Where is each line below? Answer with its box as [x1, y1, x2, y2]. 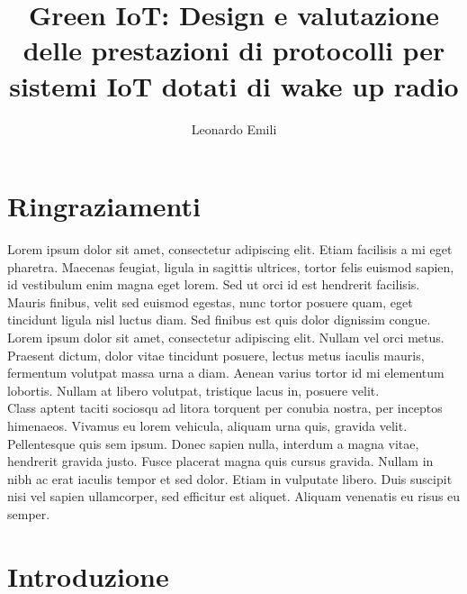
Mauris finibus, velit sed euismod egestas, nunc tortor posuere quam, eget [7, 292, 413, 311]
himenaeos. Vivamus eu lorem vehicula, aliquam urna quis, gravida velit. [7, 416, 408, 434]
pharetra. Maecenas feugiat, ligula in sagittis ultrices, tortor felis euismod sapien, [7, 257, 454, 276]
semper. [7, 504, 50, 523]
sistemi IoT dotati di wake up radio [9, 67, 459, 104]
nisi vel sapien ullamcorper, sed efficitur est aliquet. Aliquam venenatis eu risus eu [7, 487, 461, 506]
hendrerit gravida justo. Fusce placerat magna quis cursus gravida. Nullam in [7, 452, 434, 471]
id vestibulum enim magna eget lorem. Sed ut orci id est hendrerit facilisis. [7, 275, 420, 294]
